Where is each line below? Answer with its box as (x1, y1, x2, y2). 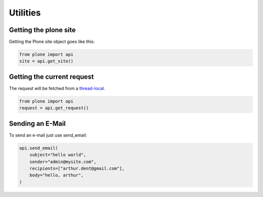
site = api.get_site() (19, 58, 74, 64)
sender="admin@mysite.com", (29, 159, 97, 164)
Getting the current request (9, 72, 94, 81)
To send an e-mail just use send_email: (9, 132, 87, 138)
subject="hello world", (29, 152, 86, 158)
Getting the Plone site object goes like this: (9, 39, 95, 45)
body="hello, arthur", (29, 173, 84, 178)
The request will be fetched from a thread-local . (9, 85, 106, 91)
